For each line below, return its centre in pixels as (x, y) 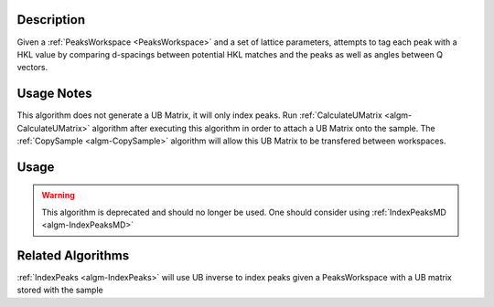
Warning (58, 196)
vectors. (32, 68)
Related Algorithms (73, 255)
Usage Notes (54, 94)
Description (51, 20)
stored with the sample (60, 290)
